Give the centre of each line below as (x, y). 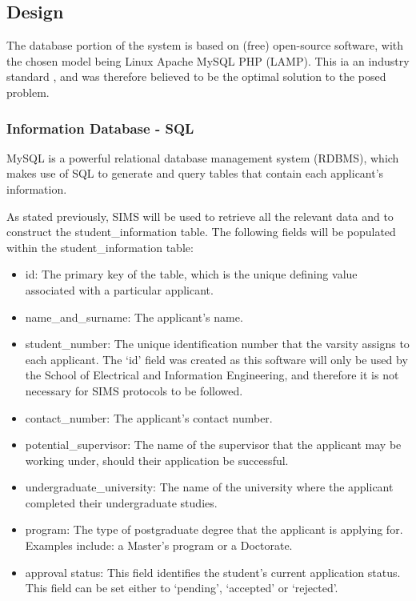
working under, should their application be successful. (157, 460)
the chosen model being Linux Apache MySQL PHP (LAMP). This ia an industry (208, 60)
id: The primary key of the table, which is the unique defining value (191, 274)
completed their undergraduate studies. (121, 502)
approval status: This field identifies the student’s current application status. (213, 572)
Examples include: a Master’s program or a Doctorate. (159, 545)
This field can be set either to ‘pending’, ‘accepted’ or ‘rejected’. (182, 588)
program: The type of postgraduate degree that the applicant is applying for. (214, 529)
